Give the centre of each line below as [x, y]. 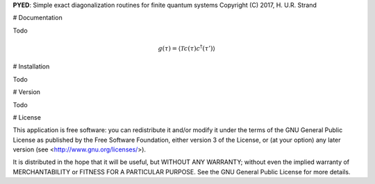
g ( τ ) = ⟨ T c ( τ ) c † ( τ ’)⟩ [186, 48]
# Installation [31, 66]
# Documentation [37, 18]
